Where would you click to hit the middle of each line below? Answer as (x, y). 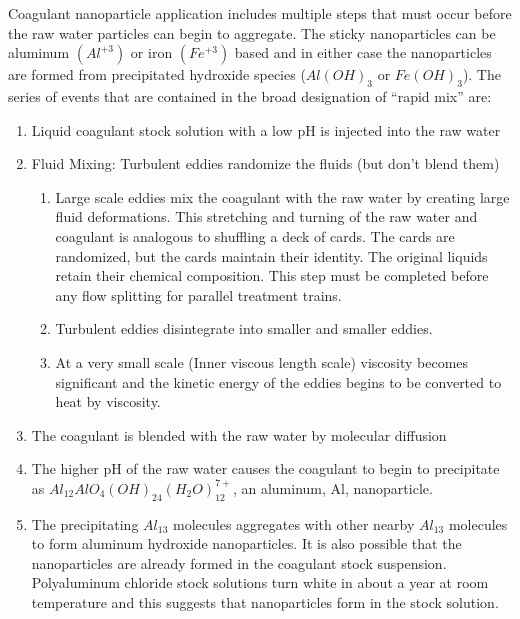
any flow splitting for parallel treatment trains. (198, 294)
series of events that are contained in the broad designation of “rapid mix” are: (250, 95)
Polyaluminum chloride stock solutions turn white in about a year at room (260, 582)
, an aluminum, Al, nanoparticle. (332, 487)
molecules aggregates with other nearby (294, 523)
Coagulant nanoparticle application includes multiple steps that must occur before (260, 13)
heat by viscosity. (108, 401)
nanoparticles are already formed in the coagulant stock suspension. (239, 562)
